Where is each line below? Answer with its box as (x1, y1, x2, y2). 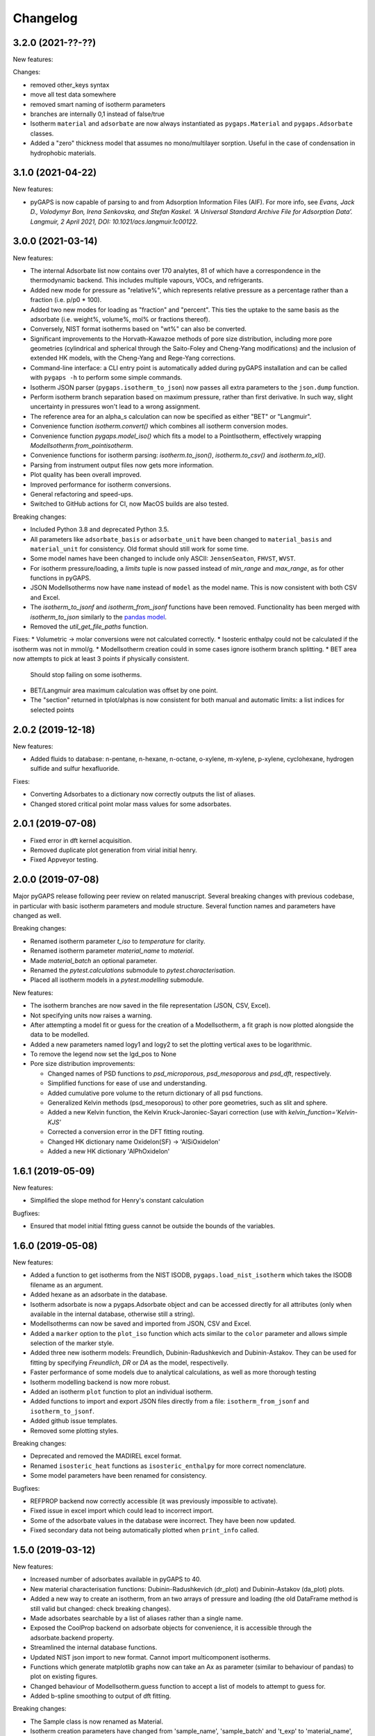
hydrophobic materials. (30, 149, 97, 157)
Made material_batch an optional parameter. (30, 956, 158, 965)
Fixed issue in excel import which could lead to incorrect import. (30, 1507, 214, 1515)
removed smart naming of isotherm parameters (30, 100, 166, 108)
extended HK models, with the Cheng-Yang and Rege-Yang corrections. (30, 354, 236, 362)
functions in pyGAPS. (30, 574, 92, 583)
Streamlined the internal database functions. (30, 1643, 158, 1652)
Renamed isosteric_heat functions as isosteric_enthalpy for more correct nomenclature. (30, 1462, 307, 1470)
